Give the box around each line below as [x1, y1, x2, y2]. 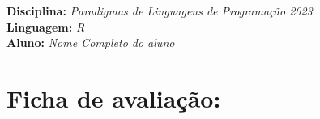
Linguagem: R [6, 18, 85, 35]
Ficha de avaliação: [6, 81, 221, 114]
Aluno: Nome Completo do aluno [6, 34, 175, 51]
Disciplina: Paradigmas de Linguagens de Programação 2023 [6, 2, 313, 19]
